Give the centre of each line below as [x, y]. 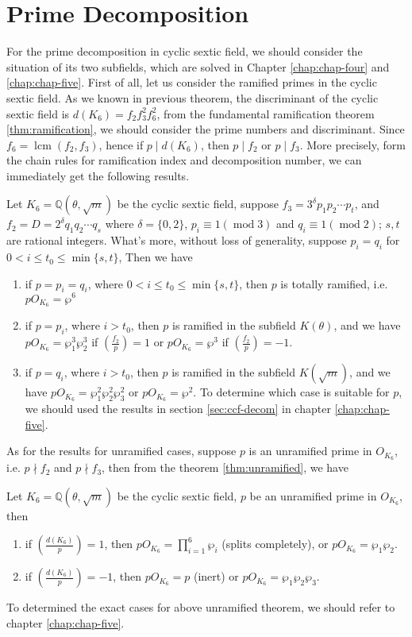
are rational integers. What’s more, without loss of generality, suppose [177, 240]
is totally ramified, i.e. [334, 283]
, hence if [121, 144]
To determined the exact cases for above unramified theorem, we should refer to [201, 607]
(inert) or [216, 576]
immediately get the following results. [98, 175]
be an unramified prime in [313, 495]
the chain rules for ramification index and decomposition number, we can [184, 160]
